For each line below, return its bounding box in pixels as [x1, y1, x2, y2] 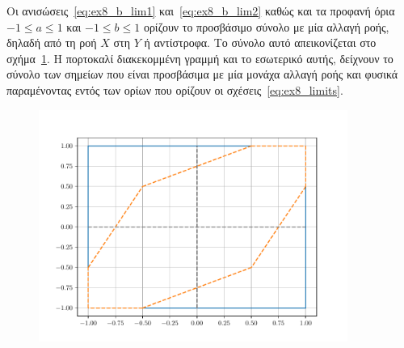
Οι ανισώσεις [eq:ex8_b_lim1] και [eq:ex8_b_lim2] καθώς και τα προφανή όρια [6, 2, 395, 19]
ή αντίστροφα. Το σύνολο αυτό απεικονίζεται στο [144, 34, 377, 51]
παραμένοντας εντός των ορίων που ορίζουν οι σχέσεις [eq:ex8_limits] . [6, 81, 343, 98]
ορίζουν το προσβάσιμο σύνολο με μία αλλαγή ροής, [143, 18, 389, 35]
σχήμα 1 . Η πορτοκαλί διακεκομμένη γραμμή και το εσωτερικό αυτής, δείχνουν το [6, 49, 393, 66]
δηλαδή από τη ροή [6, 34, 97, 51]
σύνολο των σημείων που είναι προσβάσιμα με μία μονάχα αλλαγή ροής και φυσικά [6, 66, 398, 83]
